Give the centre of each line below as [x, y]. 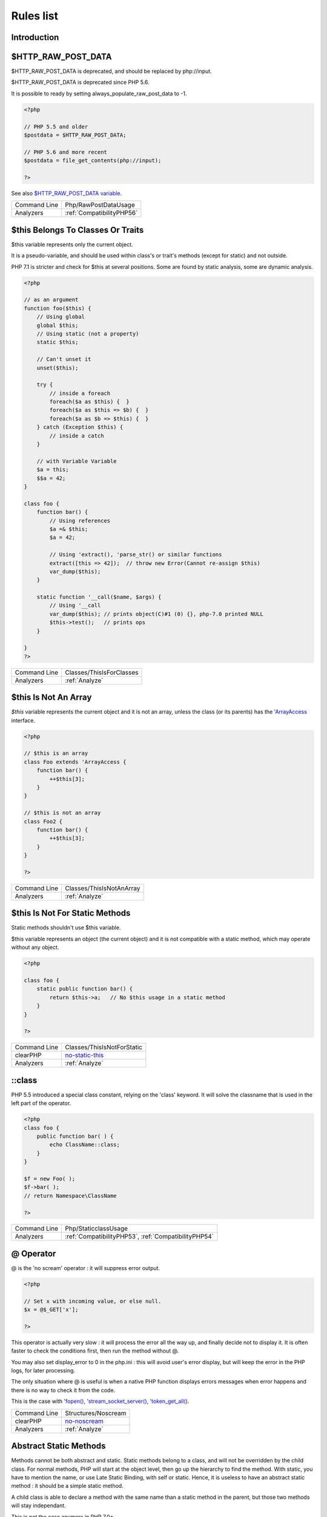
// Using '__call [75, 606]
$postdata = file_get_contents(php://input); [93, 160]
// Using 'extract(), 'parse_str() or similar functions [136, 555]
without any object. [35, 947]
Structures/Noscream [95, 1413]
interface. [23, 720]
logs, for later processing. [43, 1371]
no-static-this [84, 1055]
